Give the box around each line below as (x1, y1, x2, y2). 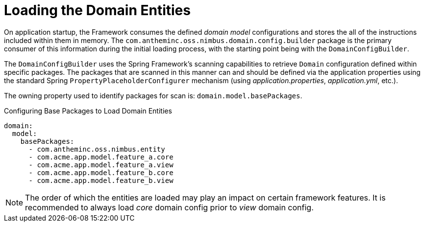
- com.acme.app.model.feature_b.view (28, 176, 174, 184)
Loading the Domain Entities (4, 2, 191, 19)
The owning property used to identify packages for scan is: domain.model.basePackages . (4, 91, 302, 100)
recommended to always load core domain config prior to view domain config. (25, 202, 314, 212)
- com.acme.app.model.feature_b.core (28, 168, 174, 177)
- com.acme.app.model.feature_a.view (28, 160, 174, 169)
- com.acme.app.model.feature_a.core (28, 153, 174, 161)
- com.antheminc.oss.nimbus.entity (28, 145, 165, 153)
